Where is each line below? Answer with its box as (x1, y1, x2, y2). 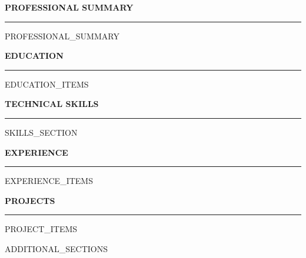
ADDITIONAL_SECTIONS (5, 242, 108, 254)
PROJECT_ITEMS (5, 223, 78, 235)
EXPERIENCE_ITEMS (5, 175, 93, 187)
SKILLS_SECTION (5, 126, 78, 138)
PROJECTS (5, 194, 55, 206)
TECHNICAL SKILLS (5, 98, 99, 110)
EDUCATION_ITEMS (5, 78, 89, 90)
